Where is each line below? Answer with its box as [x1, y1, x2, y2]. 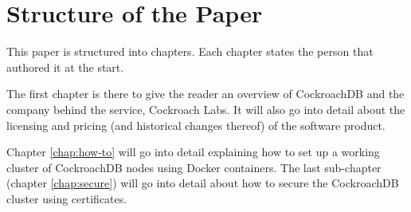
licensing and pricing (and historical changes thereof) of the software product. [6, 116, 386, 133]
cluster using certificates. [6, 190, 127, 206]
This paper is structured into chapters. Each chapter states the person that [6, 43, 374, 60]
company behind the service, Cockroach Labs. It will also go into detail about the [6, 100, 405, 117]
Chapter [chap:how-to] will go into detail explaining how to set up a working [6, 143, 380, 160]
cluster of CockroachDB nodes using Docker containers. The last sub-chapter [6, 159, 382, 175]
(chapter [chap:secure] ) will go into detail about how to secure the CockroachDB [6, 175, 399, 191]
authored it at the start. [6, 58, 124, 75]
